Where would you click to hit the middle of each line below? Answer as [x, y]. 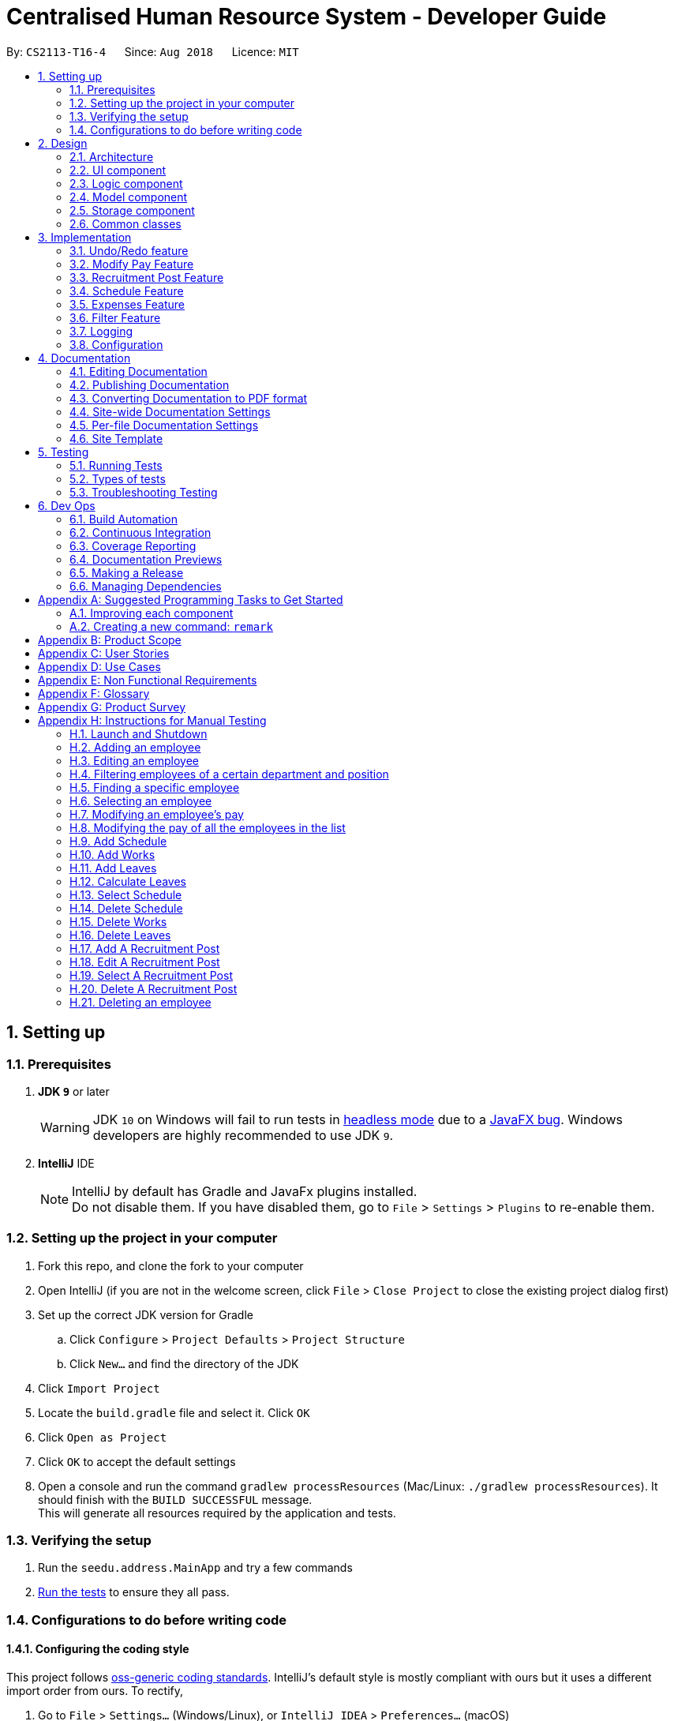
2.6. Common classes [125, 223]
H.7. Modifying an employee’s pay [157, 814]
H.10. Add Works [112, 854]
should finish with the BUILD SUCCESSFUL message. [175, 1499]
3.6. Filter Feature [115, 317]
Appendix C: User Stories [104, 653]
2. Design [63, 143]
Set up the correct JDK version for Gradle [146, 1314]
